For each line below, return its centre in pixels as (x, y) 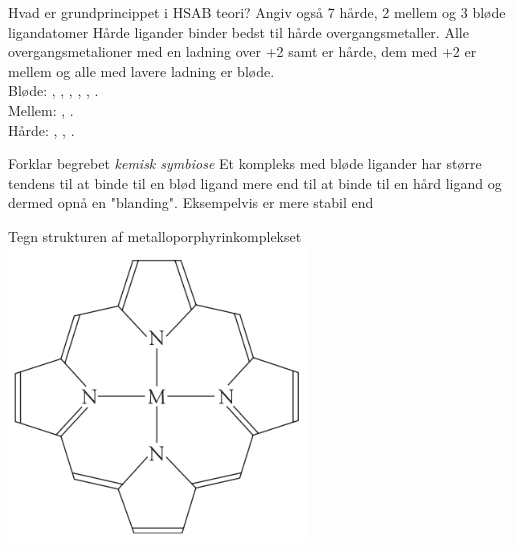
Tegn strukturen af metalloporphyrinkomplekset (155, 235)
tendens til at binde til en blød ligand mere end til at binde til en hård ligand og (255, 182)
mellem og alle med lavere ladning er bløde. (141, 70)
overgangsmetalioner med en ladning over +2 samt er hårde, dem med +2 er (242, 51)
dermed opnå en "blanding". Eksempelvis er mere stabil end (191, 202)
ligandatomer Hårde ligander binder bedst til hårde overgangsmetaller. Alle (238, 31)
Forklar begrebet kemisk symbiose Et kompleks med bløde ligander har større (245, 163)
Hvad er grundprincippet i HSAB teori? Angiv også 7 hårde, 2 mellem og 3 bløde (257, 12)
